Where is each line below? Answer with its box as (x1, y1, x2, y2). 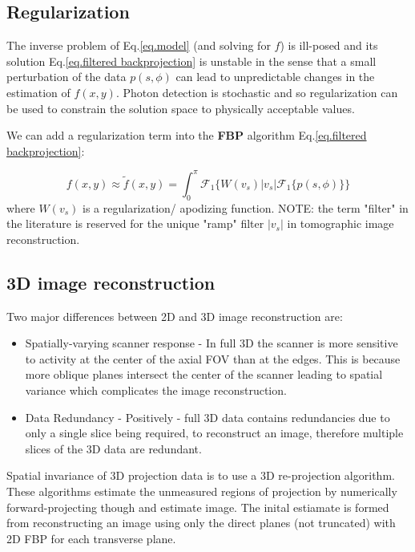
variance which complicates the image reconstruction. (25, 382, 287, 399)
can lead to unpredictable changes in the (175, 68, 375, 85)
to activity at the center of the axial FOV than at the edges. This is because (25, 350, 401, 367)
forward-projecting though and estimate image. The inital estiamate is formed (6, 498, 389, 515)
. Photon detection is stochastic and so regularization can (115, 83, 398, 100)
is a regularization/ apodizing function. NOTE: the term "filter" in (83, 199, 409, 216)
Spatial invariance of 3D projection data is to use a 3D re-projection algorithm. (6, 467, 395, 484)
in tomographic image (287, 215, 394, 232)
